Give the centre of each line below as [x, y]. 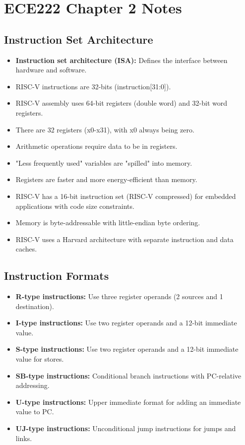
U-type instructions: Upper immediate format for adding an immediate [128, 402]
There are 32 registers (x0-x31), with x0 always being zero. [105, 129]
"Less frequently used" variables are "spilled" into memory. [104, 162]
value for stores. [40, 359]
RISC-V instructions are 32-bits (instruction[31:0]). [93, 86]
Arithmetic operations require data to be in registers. [96, 146]
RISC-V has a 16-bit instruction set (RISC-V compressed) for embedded [126, 196]
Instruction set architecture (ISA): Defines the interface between [122, 60]
